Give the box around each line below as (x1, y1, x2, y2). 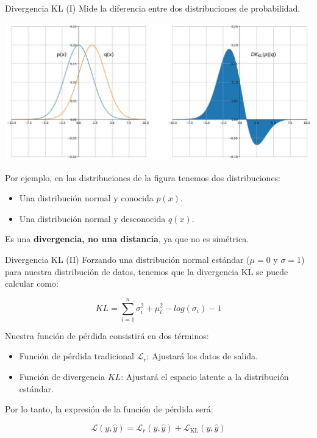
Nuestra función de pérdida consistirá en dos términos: (5, 329, 209, 342)
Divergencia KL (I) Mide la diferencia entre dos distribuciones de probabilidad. (5, 2, 301, 14)
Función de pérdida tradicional (19, 350, 134, 362)
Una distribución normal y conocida (19, 192, 154, 204)
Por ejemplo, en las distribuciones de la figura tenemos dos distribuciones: (5, 171, 281, 184)
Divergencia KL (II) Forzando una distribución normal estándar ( (5, 253, 250, 265)
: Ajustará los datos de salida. (146, 350, 258, 362)
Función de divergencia (19, 370, 105, 383)
